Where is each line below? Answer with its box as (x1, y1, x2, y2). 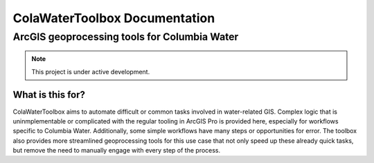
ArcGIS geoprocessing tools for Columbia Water (12, 31, 239, 43)
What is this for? (12, 89, 86, 101)
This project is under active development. (31, 67, 150, 76)
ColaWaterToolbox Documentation (12, 10, 215, 26)
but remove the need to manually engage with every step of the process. (12, 146, 221, 155)
